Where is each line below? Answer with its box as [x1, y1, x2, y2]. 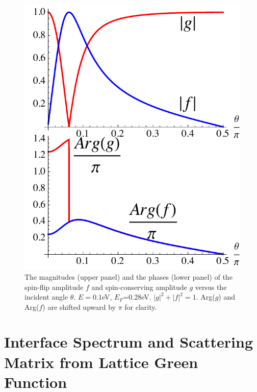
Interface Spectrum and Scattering [4, 331, 253, 352]
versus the [195, 281, 227, 292]
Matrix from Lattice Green [4, 351, 198, 372]
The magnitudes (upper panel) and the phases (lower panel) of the [24, 271, 233, 282]
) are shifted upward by [42, 301, 116, 312]
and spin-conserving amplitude [91, 281, 187, 292]
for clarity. [124, 301, 157, 312]
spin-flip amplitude [24, 281, 84, 292]
